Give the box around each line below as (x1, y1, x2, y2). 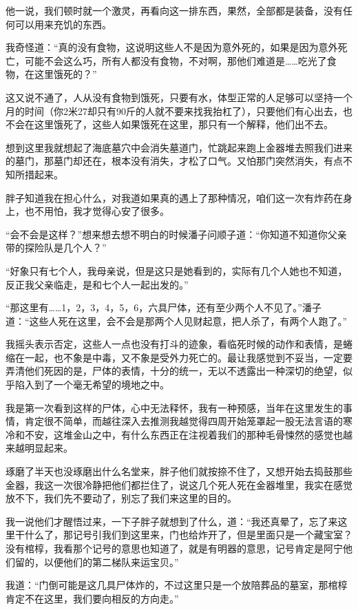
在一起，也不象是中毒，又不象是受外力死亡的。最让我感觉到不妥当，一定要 (14, 350, 352, 364)
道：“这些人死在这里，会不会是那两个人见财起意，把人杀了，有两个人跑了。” (6, 313, 348, 328)
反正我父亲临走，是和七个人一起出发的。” (6, 277, 189, 291)
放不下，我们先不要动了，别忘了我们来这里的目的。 (6, 491, 237, 505)
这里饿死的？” (34, 67, 97, 81)
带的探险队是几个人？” (6, 240, 107, 255)
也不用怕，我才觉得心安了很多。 (24, 204, 169, 218)
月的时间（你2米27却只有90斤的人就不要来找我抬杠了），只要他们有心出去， (6, 103, 343, 118)
